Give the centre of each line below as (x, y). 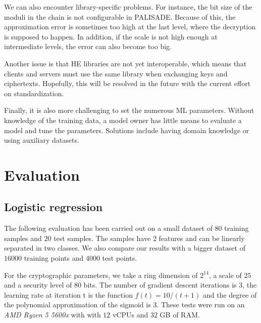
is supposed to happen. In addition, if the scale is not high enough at (111, 36)
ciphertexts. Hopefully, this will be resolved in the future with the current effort (127, 83)
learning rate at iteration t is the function (68, 294)
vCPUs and (130, 315)
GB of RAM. (180, 315)
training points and (54, 258)
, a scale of (225, 275)
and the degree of (230, 294)
